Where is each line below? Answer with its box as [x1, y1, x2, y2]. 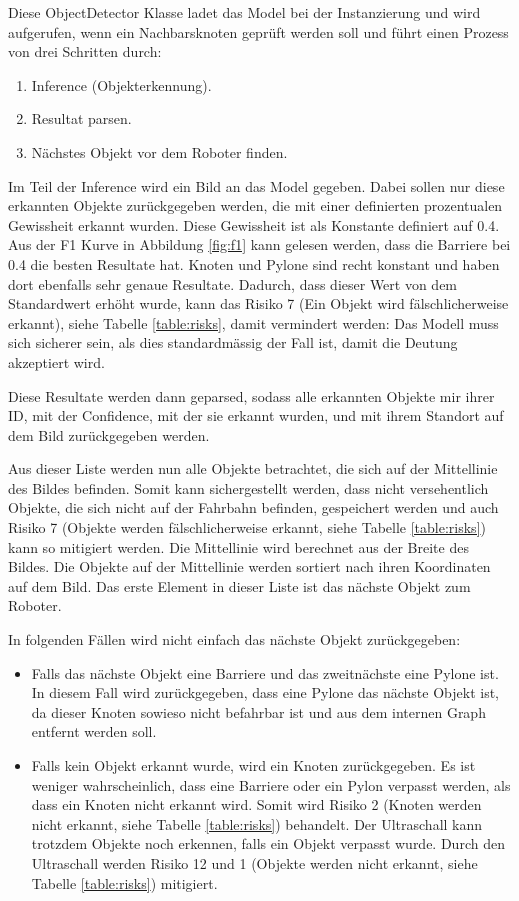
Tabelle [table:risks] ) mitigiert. [31, 872, 218, 893]
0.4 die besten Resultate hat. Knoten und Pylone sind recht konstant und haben [8, 253, 500, 274]
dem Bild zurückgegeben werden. [8, 424, 210, 445]
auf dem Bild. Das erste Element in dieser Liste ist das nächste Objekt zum [8, 575, 471, 596]
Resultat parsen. [31, 108, 132, 129]
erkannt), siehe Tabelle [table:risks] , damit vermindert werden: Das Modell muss [8, 312, 499, 333]
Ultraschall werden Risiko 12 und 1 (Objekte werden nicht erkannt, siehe [31, 852, 478, 873]
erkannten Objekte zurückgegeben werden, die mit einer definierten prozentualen [8, 195, 503, 216]
